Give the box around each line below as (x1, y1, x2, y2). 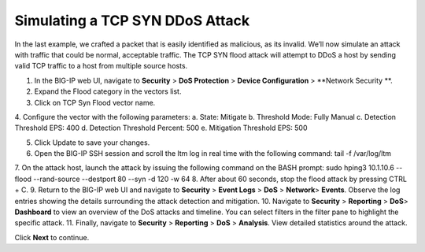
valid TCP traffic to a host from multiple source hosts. (14, 61, 188, 71)
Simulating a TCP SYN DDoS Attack (14, 12, 250, 29)
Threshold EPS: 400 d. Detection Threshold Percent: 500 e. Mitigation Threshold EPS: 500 (14, 123, 308, 133)
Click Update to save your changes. (34, 138, 150, 147)
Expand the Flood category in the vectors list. (34, 87, 182, 96)
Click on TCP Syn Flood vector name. (34, 98, 156, 107)
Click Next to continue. (14, 232, 90, 242)
